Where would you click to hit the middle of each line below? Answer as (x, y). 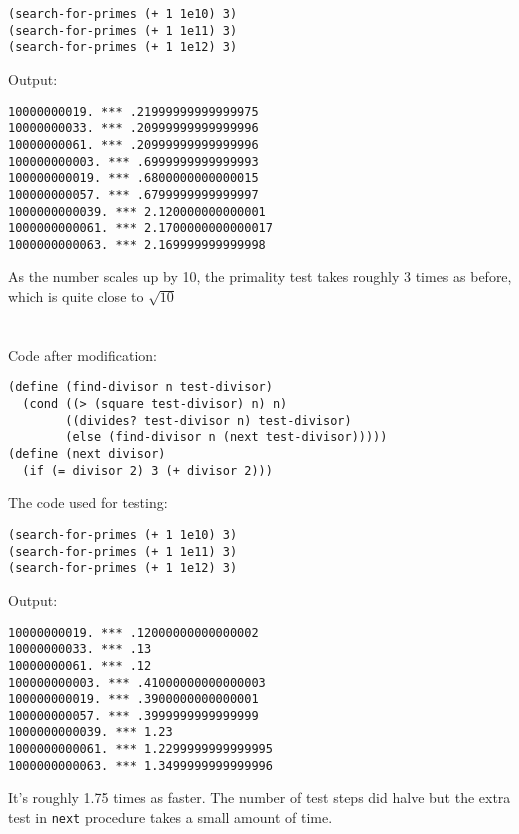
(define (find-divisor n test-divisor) (140, 387)
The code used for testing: (88, 502)
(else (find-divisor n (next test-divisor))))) (226, 437)
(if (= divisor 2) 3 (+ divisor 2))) (147, 470)
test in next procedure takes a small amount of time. (170, 817)
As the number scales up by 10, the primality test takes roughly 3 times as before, (260, 276)
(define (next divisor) (87, 454)
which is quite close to (76, 296)
